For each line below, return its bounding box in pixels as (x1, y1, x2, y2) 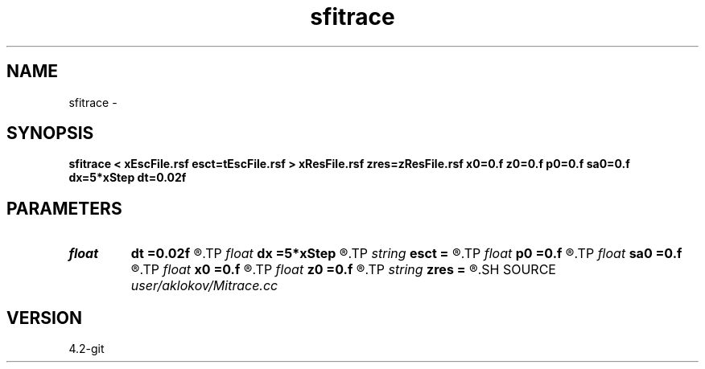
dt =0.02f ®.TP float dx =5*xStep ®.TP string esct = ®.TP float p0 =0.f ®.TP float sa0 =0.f (130, 245, 682, 262)
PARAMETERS (6, 198, 122, 219)
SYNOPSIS (6, 123, 94, 144)
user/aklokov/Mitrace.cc (130, 277, 278, 294)
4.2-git (68, 342, 105, 356)
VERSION (6, 307, 83, 328)
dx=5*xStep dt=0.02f (68, 170, 187, 185)
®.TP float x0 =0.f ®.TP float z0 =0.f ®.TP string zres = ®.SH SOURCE (130, 261, 556, 278)
